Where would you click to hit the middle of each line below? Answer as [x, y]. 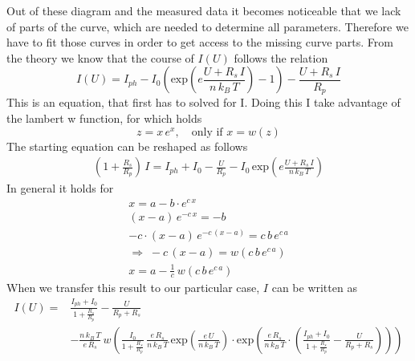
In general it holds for [60, 188]
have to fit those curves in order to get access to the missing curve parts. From [200, 42]
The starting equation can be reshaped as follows [127, 146]
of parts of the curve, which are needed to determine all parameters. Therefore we [207, 26]
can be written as [314, 288]
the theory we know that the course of [100, 57]
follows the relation [281, 57]
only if [207, 132]
